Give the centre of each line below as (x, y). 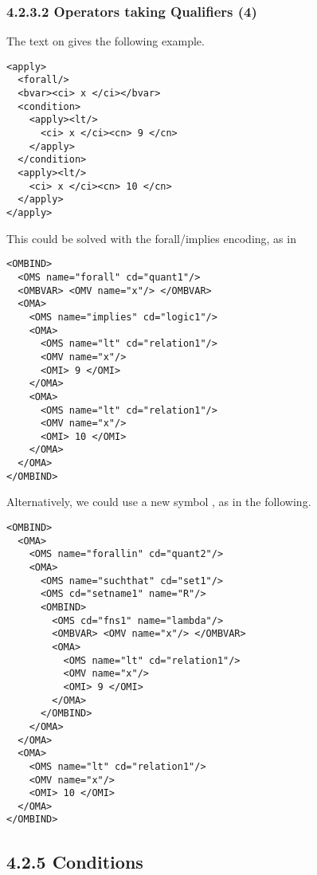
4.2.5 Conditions (75, 861)
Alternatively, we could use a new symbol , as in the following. (159, 502)
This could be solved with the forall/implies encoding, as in (151, 238)
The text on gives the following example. (106, 41)
